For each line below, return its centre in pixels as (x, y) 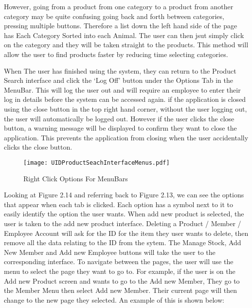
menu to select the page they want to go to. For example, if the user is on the (120, 271)
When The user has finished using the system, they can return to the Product (120, 70)
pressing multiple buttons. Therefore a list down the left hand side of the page (121, 26)
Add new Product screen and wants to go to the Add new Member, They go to (122, 280)
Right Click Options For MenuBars (76, 178)
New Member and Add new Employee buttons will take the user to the (110, 252)
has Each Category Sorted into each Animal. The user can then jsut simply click (124, 35)
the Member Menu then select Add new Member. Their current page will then (120, 290)
